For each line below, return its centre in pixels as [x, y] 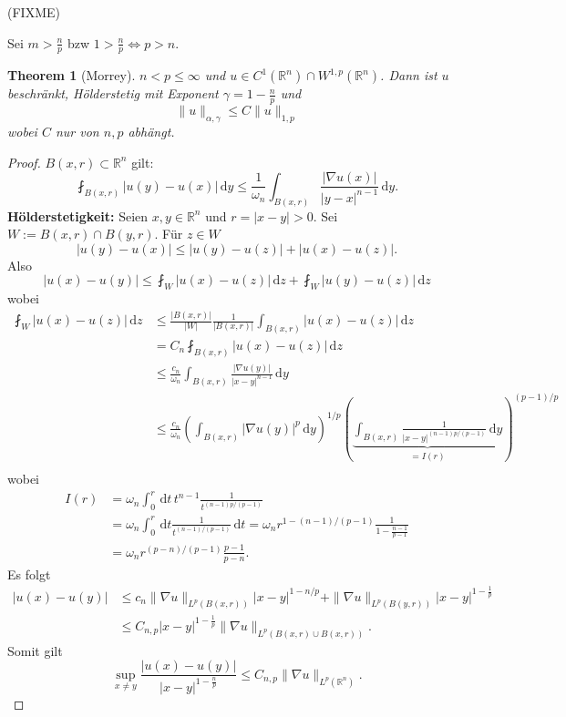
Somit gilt [35, 650]
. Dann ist [409, 75]
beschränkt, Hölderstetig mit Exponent [113, 93]
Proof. [24, 162]
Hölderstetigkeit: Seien [78, 215]
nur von [77, 132]
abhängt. [151, 132]
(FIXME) [34, 12]
